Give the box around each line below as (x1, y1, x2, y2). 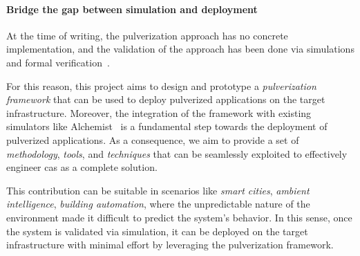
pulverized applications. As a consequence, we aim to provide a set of (6, 132, 299, 147)
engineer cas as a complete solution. (6, 160, 158, 174)
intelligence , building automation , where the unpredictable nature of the (6, 196, 310, 211)
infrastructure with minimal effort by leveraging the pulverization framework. (6, 237, 334, 252)
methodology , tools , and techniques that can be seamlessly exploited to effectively (6, 146, 348, 161)
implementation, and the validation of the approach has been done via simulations (6, 42, 354, 56)
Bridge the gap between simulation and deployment (6, 1, 258, 16)
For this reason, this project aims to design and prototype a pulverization (6, 78, 316, 93)
